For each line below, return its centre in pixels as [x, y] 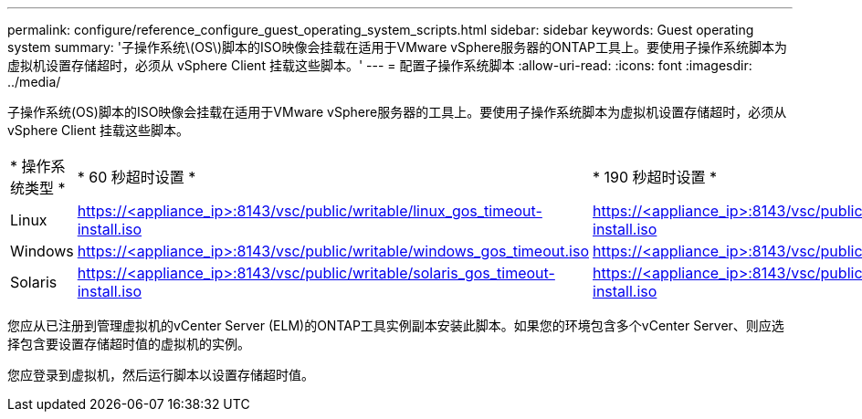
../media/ [34, 82]
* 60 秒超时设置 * [137, 177]
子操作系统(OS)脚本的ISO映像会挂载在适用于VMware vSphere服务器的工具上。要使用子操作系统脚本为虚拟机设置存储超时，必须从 [397, 112]
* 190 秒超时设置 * [655, 177]
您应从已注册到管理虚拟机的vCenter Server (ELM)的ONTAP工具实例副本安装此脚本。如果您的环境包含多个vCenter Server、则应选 [396, 325]
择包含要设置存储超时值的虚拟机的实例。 [129, 344]
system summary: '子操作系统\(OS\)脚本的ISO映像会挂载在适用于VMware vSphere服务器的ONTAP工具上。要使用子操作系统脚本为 [397, 47]
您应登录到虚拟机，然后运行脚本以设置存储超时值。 [161, 375]
